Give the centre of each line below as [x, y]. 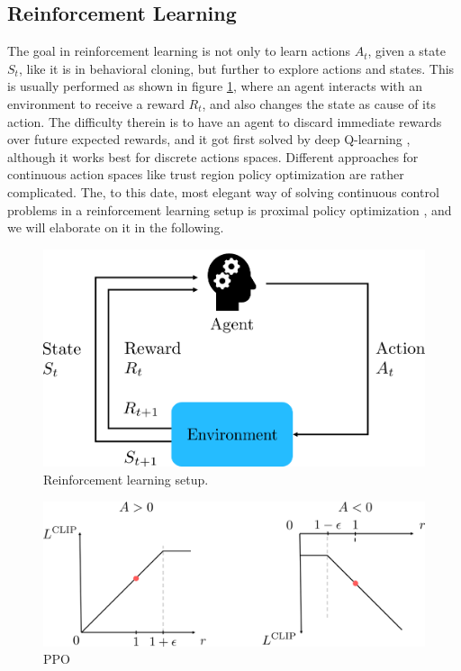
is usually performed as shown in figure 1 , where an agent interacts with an [215, 86]
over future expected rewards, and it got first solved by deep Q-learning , [209, 139]
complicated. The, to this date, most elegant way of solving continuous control [223, 191]
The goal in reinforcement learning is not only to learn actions [179, 51]
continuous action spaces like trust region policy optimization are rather [206, 174]
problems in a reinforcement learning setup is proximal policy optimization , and [230, 209]
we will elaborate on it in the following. [116, 227]
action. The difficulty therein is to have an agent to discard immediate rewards [225, 121]
